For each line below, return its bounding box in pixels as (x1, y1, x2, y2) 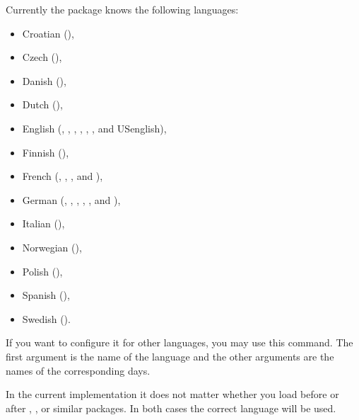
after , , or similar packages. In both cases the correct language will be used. (6, 400, 336, 415)
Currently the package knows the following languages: (6, 2, 239, 16)
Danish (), (22, 73, 66, 88)
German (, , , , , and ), (22, 192, 121, 207)
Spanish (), (22, 288, 70, 302)
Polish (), (22, 263, 63, 278)
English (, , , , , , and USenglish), (22, 120, 167, 135)
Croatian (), (22, 25, 74, 40)
